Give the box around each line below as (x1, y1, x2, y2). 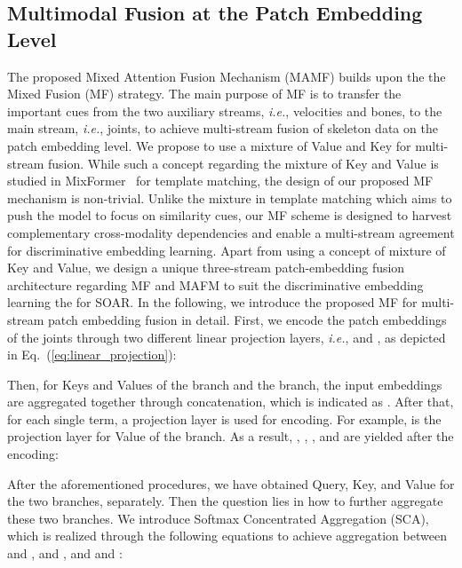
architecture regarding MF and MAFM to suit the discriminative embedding (7, 275, 424, 294)
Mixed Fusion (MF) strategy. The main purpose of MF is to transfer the (7, 84, 402, 103)
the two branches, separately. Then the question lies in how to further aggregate (7, 492, 443, 510)
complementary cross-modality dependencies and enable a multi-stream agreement (7, 223, 455, 241)
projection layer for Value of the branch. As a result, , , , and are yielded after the (7, 427, 454, 446)
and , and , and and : (7, 544, 123, 563)
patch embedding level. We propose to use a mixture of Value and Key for (7, 136, 411, 154)
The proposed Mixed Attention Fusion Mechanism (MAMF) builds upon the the (7, 67, 446, 85)
